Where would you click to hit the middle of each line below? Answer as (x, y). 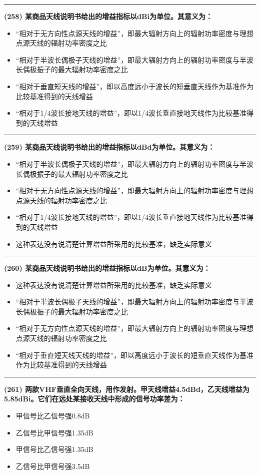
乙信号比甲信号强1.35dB (54, 432)
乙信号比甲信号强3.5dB (53, 466)
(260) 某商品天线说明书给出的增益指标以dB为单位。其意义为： (107, 268)
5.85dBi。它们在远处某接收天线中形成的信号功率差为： (94, 399)
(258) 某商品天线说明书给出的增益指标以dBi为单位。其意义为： (108, 16)
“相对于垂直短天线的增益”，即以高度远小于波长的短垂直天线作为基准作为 (135, 86)
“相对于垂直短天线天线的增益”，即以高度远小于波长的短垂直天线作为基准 (135, 355)
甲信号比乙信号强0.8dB (53, 416)
